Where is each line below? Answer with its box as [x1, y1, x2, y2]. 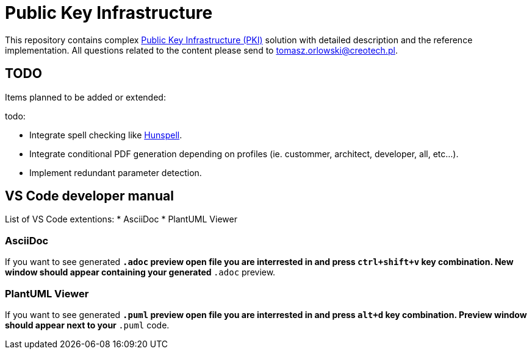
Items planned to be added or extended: [5, 91, 166, 102]
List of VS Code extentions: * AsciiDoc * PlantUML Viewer [5, 214, 237, 225]
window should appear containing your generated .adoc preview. [5, 267, 276, 278]
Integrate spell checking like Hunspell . [29, 129, 182, 140]
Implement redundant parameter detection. [29, 167, 202, 178]
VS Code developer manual [5, 188, 174, 204]
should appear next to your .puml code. [5, 319, 170, 330]
